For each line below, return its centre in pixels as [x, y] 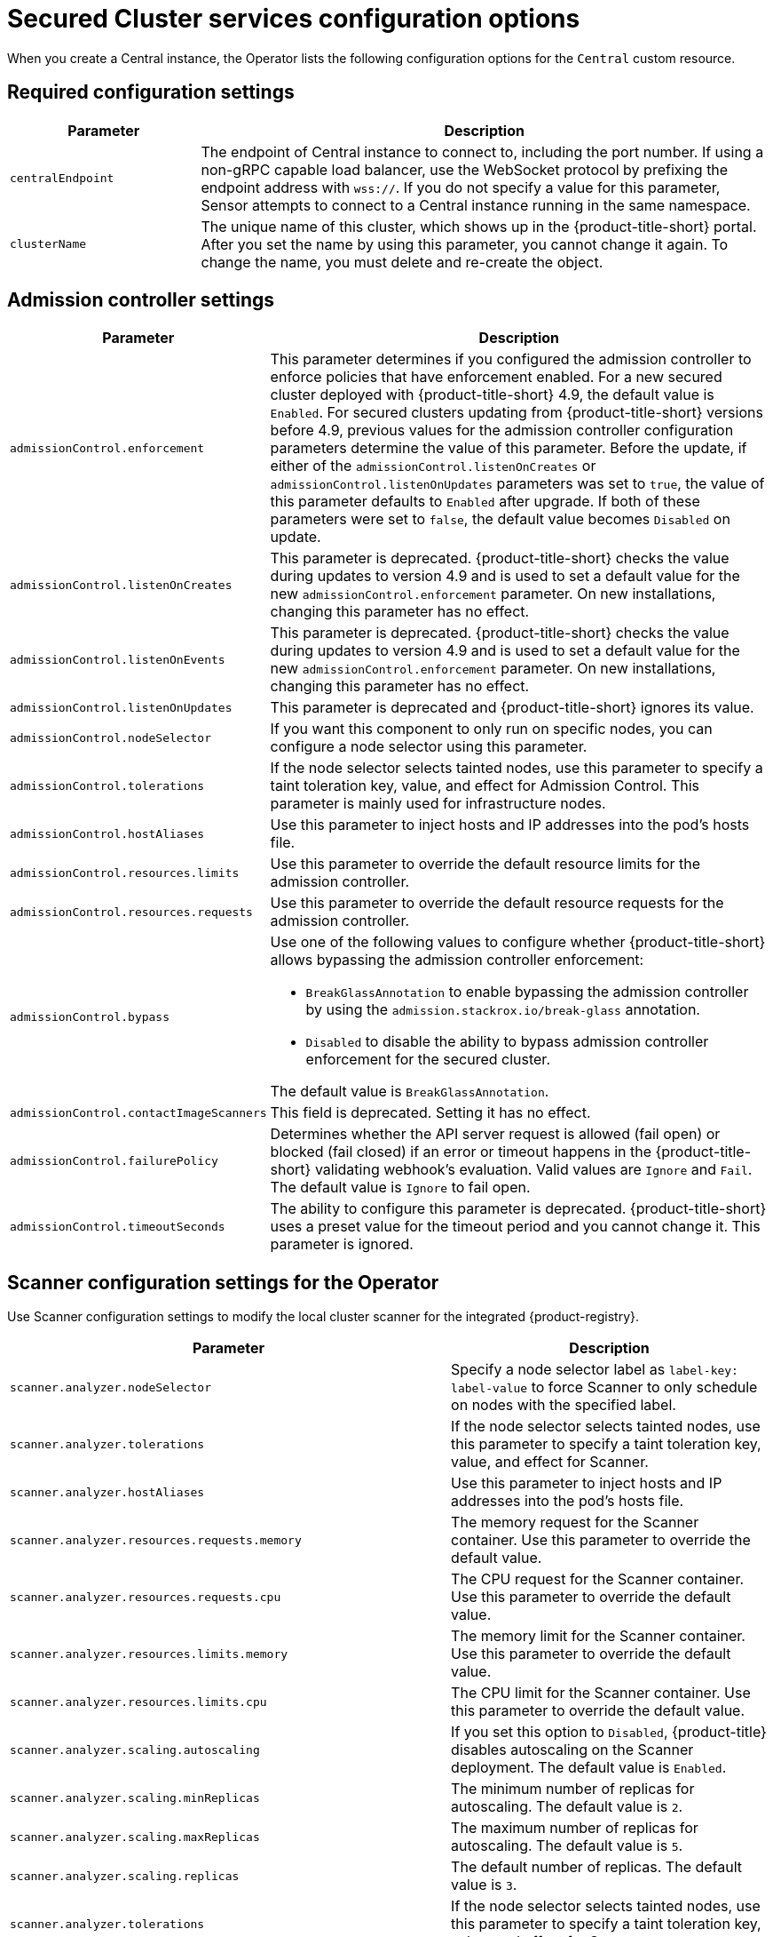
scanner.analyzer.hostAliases [107, 1492]
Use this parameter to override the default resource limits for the [485, 864]
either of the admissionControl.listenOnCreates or [433, 466]
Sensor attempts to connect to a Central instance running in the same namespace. [476, 205]
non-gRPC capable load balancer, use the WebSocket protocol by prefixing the [465, 169]
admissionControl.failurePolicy [114, 1160]
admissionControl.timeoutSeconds [118, 1226]
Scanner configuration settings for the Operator [223, 1282]
